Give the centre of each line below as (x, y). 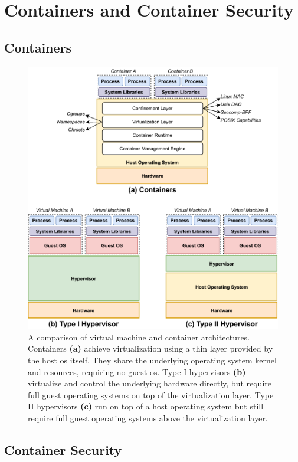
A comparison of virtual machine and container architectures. (139, 337)
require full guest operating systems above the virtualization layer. (148, 417)
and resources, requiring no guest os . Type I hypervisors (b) (137, 371)
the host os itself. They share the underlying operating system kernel (152, 360)
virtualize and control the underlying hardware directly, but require (150, 383)
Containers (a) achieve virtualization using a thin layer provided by (150, 348)
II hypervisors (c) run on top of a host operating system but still (146, 406)
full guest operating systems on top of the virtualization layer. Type (151, 394)
